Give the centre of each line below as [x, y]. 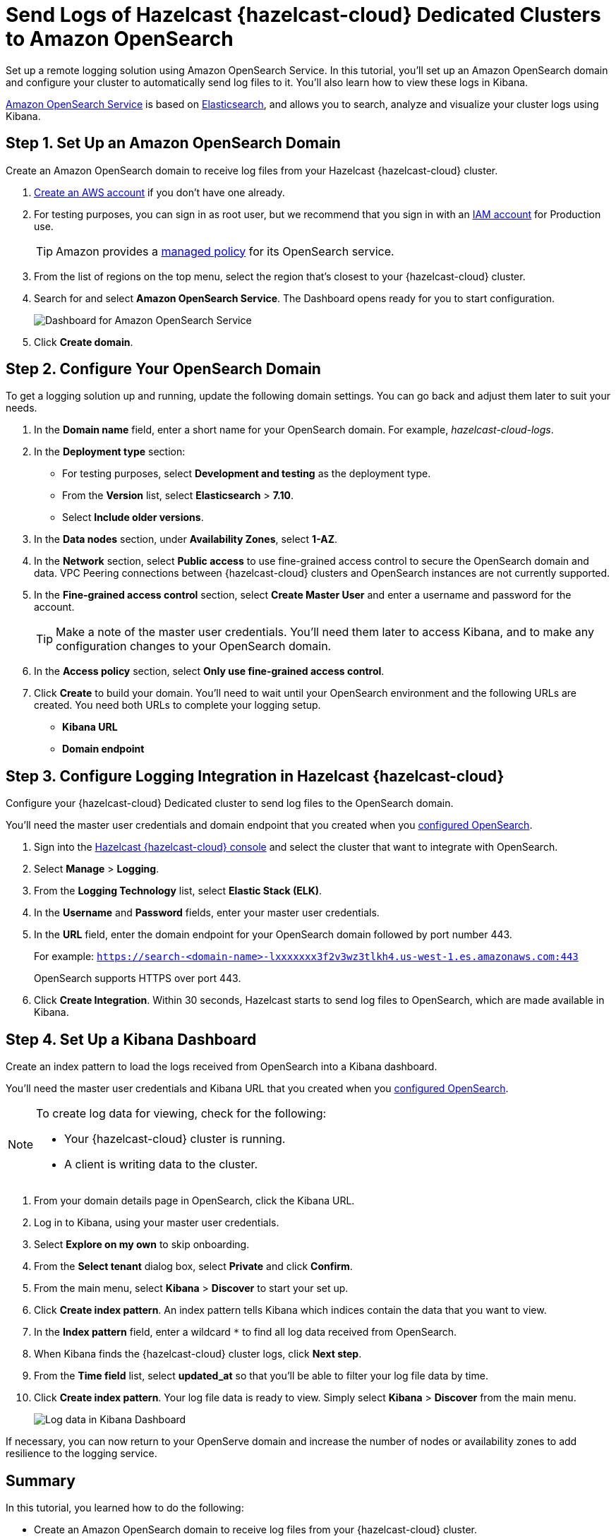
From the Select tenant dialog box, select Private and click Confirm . [193, 1266]
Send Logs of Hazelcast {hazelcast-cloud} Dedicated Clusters [303, 15]
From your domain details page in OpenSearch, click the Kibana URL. [194, 1201]
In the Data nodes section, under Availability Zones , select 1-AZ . [186, 539]
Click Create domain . [84, 342]
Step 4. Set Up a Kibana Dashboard [131, 1039]
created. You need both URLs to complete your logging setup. [177, 705]
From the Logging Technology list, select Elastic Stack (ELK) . [178, 891]
